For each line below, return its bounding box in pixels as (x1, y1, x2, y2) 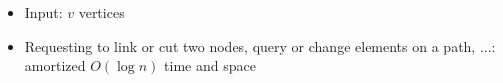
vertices (78, 2, 125, 22)
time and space (164, 55, 256, 76)
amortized (24, 55, 86, 76)
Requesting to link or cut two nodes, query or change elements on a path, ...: (24, 35, 496, 56)
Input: (24, 2, 63, 22)
